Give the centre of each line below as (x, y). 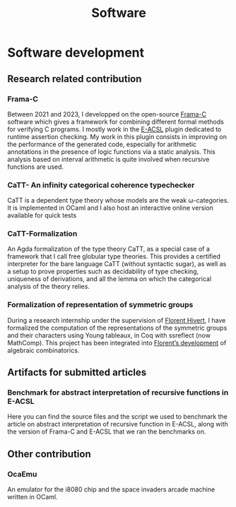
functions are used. (36, 167)
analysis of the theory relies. (49, 287)
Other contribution (49, 454)
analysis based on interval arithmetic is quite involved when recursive (108, 159)
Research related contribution (75, 79)
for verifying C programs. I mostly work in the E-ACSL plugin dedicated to (114, 129)
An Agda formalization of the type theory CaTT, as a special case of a (109, 249)
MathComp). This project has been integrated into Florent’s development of (117, 342)
